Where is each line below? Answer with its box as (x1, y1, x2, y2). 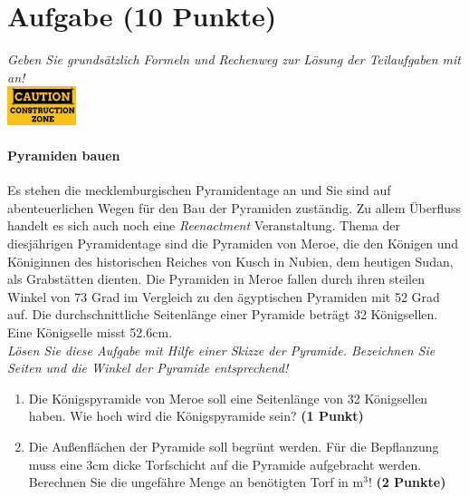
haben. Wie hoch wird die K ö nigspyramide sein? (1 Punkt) (28, 406, 364, 425)
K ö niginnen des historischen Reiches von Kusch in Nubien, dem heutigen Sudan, (7, 251, 454, 270)
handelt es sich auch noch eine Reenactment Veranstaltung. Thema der (7, 216, 400, 235)
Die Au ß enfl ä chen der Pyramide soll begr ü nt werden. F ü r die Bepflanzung (28, 436, 439, 455)
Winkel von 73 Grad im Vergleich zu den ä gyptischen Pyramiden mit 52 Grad (7, 287, 440, 306)
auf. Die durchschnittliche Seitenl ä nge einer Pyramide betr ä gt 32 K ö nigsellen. (7, 305, 438, 324)
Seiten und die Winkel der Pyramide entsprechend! (7, 358, 289, 377)
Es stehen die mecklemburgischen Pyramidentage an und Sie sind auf (7, 180, 391, 200)
